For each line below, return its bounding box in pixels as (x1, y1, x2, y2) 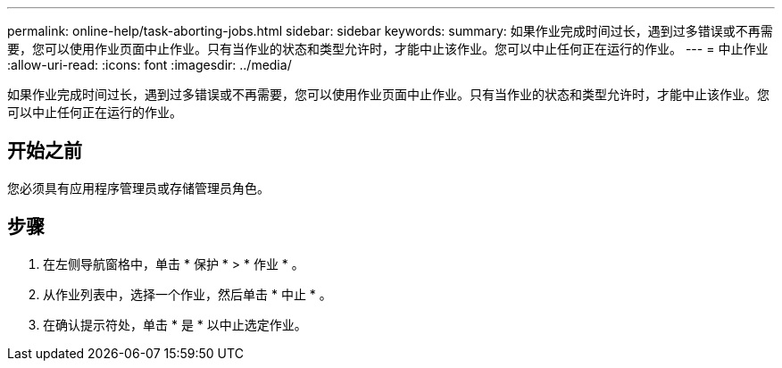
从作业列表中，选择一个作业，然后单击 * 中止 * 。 (43, 286, 332, 302)
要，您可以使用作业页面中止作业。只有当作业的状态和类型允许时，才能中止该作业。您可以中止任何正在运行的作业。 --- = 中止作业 (7, 41, 769, 56)
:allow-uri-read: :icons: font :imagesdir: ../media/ (7, 57, 292, 72)
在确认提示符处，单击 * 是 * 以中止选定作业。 (43, 316, 307, 332)
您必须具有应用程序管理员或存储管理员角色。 (7, 180, 270, 196)
